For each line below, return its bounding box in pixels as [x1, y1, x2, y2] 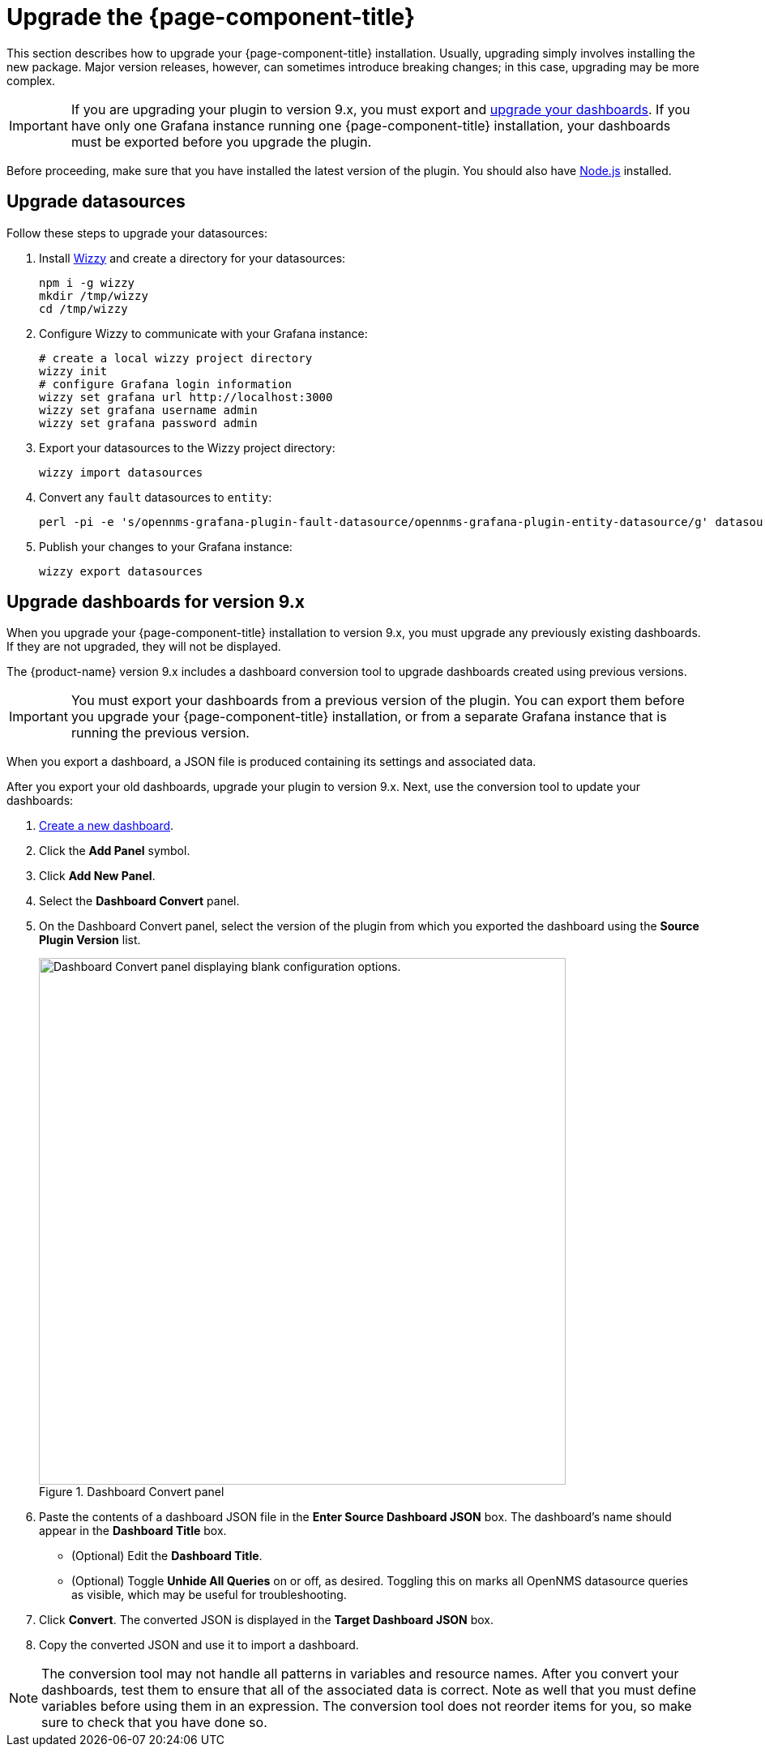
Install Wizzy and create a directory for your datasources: [39, 250, 346, 265]
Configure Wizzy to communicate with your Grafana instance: [39, 326, 368, 340]
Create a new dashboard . [39, 819, 174, 833]
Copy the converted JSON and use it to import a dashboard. [39, 1638, 359, 1653]
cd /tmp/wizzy [39, 301, 128, 315]
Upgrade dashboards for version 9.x [6, 592, 306, 613]
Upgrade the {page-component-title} [6, 3, 416, 31]
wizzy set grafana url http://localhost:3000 [39, 390, 333, 404]
